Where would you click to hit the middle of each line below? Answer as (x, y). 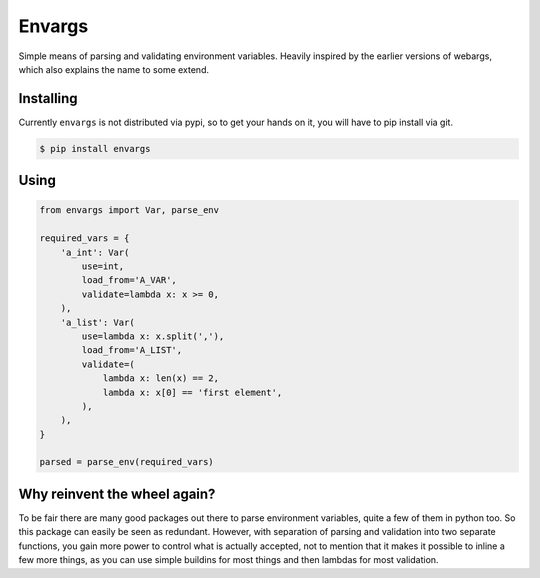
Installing (48, 98)
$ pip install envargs (95, 148)
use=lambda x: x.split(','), (153, 336)
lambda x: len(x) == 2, (161, 378)
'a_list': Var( (97, 322)
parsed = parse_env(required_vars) (126, 462)
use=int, (103, 266)
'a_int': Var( (95, 252)
